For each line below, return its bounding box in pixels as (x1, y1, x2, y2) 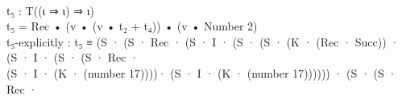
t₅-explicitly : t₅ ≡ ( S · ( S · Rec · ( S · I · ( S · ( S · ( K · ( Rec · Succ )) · (6, 33, 400, 50)
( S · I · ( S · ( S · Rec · (6, 49, 139, 66)
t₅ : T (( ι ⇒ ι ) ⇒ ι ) (6, 2, 94, 18)
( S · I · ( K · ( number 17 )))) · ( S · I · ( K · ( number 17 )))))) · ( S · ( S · (6, 64, 397, 81)
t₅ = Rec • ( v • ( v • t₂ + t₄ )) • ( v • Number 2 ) (6, 18, 258, 34)
